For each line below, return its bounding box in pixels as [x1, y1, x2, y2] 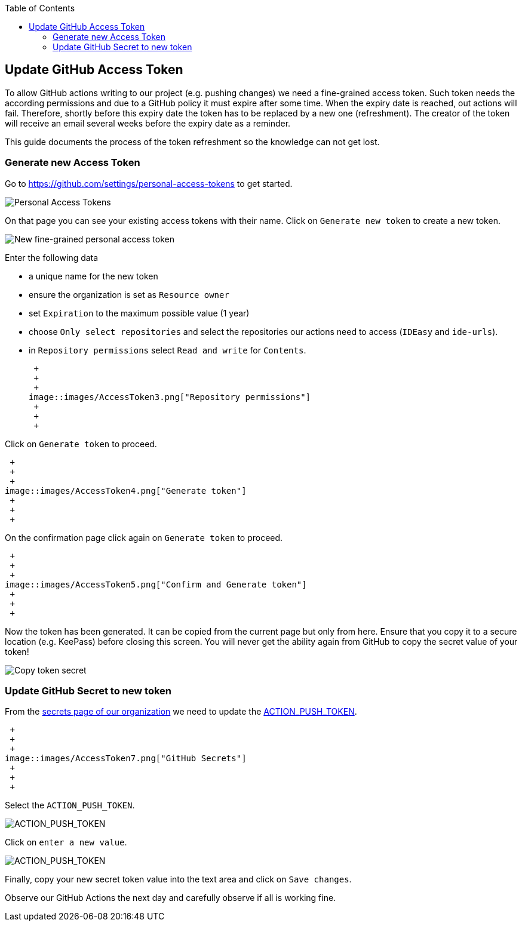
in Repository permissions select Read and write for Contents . [29, 344, 306, 355]
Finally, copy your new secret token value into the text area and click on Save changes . [5, 874, 352, 885]
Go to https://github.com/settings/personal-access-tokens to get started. [5, 178, 293, 189]
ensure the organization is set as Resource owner [29, 289, 229, 300]
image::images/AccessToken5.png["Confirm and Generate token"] [5, 579, 307, 589]
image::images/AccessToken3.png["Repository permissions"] [29, 392, 311, 402]
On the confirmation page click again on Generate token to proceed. [5, 532, 283, 543]
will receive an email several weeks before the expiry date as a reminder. [5, 118, 291, 128]
